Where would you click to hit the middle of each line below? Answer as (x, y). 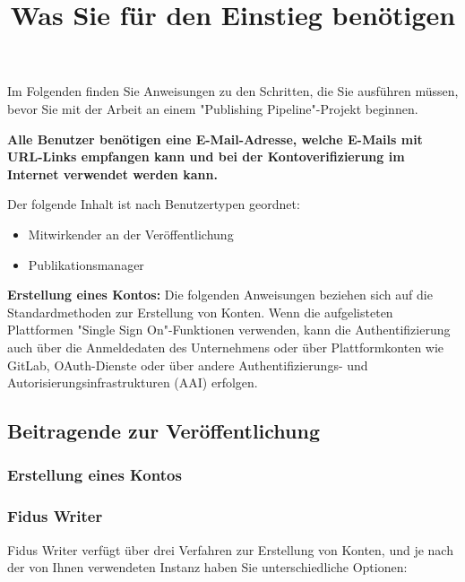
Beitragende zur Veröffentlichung (164, 431)
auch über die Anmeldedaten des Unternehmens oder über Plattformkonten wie (226, 347)
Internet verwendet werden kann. (112, 174)
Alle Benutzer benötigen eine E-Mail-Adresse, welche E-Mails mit (215, 139)
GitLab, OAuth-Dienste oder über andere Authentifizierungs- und (188, 365)
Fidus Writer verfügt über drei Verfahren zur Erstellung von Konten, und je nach (230, 549)
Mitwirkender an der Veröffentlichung (131, 234)
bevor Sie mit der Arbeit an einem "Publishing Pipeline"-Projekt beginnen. (213, 108)
